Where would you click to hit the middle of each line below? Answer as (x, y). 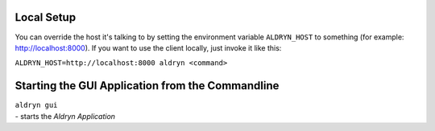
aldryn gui (36, 105)
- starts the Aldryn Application (65, 116)
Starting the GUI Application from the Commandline (147, 86)
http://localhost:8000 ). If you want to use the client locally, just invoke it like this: (148, 47)
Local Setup (46, 17)
